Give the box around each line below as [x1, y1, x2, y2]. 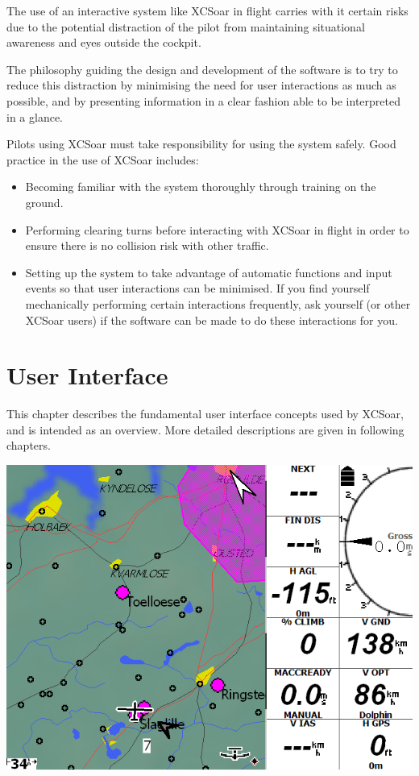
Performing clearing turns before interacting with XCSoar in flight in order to [25, 221, 409, 238]
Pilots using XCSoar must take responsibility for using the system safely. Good [6, 135, 396, 152]
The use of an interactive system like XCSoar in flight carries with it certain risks [6, 2, 409, 19]
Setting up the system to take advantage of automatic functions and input [25, 264, 392, 280]
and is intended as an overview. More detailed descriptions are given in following [6, 421, 404, 438]
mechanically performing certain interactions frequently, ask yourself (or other [25, 295, 411, 312]
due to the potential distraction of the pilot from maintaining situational [6, 18, 365, 35]
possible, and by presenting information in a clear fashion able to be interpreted [6, 92, 400, 109]
